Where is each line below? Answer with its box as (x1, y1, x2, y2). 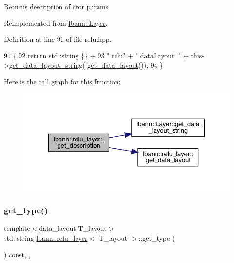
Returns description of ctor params (4, 1, 109, 11)
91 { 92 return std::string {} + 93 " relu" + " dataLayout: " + (4, 50, 189, 60)
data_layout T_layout (39, 223, 107, 233)
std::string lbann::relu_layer (4, 233, 88, 243)
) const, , (4, 249, 31, 259)
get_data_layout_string (9, 60, 83, 70)
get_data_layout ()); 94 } (87, 60, 163, 70)
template (4, 223, 30, 233)
